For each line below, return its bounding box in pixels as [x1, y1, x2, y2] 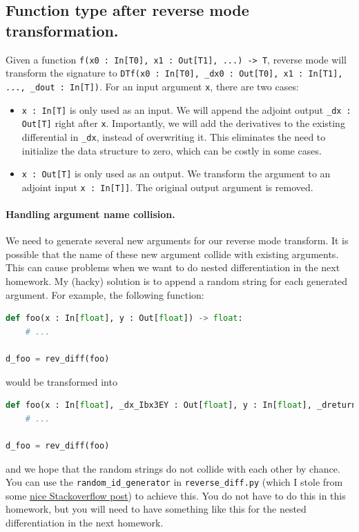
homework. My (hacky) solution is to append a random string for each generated [6, 274, 348, 288]
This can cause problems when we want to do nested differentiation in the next [6, 260, 340, 275]
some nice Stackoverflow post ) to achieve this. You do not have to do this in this [6, 488, 346, 502]
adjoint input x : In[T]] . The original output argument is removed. [21, 179, 313, 194]
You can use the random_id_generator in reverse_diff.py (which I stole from [6, 475, 343, 489]
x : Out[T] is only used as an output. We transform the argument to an [21, 166, 331, 181]
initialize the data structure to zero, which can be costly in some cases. [21, 143, 322, 157]
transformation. [6, 19, 119, 41]
